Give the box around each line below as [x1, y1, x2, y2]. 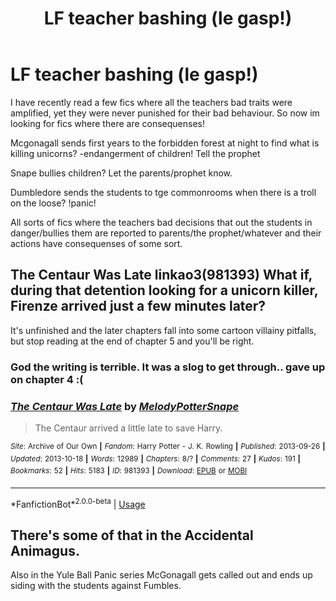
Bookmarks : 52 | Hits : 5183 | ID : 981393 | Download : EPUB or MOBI [10, 466, 248, 476]
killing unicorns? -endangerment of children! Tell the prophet [10, 147, 261, 159]
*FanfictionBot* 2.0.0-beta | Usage [10, 496, 146, 510]
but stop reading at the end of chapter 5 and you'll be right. [10, 335, 255, 347]
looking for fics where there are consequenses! [10, 117, 205, 129]
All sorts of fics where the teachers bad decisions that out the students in [10, 216, 313, 228]
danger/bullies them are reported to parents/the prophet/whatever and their [10, 227, 322, 239]
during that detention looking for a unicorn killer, [10, 282, 319, 299]
